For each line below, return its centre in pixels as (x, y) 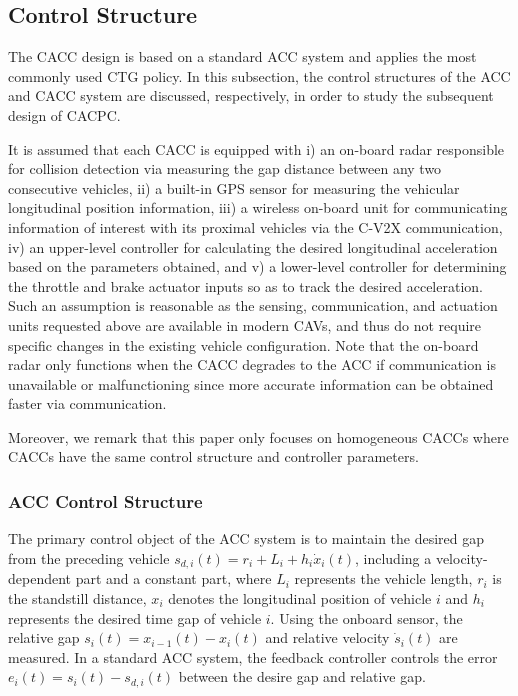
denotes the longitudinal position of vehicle (300, 597)
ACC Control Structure (105, 501)
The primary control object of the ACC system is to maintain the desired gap (246, 538)
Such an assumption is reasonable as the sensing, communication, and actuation (253, 305)
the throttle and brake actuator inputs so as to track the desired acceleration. (245, 285)
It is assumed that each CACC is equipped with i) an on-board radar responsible (256, 148)
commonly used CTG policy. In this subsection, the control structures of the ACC (259, 75)
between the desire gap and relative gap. (302, 676)
